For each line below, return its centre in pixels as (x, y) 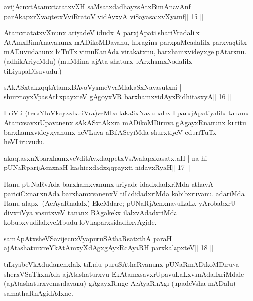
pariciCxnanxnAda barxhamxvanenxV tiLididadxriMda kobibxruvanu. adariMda (124, 193)
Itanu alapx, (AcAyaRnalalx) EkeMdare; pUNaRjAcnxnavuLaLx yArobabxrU (120, 203)
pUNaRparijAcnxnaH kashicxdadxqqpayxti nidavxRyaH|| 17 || (97, 167)
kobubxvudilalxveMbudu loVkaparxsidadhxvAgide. (80, 222)
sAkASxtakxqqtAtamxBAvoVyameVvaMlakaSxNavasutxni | (93, 87)
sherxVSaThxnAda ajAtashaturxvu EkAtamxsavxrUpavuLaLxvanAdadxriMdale (124, 273)
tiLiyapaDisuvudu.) (33, 70)
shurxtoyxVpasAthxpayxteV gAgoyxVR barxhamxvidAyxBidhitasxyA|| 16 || (118, 96)
